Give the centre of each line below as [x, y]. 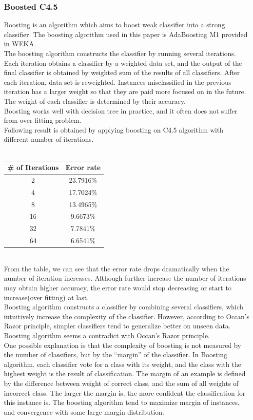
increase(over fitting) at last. [47, 297]
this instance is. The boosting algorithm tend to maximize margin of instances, [122, 402]
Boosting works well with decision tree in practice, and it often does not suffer [121, 110]
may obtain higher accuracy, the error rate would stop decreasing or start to [118, 287]
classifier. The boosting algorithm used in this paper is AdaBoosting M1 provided [126, 34]
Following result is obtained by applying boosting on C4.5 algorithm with [114, 129]
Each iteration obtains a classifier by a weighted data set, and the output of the [123, 63]
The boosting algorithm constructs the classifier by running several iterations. [120, 53]
